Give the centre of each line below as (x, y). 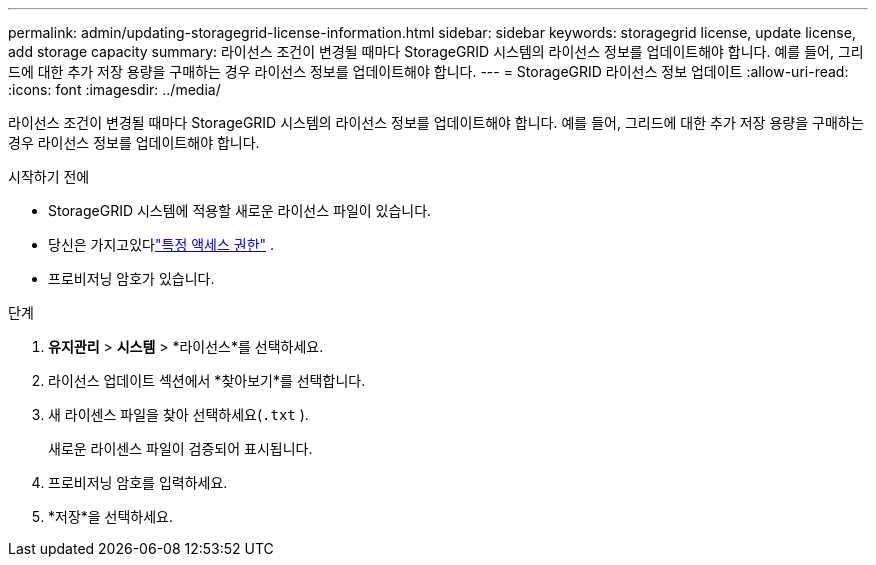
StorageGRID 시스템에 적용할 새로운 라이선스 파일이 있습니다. (240, 210)
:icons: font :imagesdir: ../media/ (114, 89)
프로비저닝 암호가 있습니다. (131, 278)
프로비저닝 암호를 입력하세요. (138, 482)
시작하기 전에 (49, 176)
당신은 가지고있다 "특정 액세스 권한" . (161, 244)
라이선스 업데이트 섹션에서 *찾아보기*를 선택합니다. (207, 380)
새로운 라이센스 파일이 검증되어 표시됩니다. (180, 448)
